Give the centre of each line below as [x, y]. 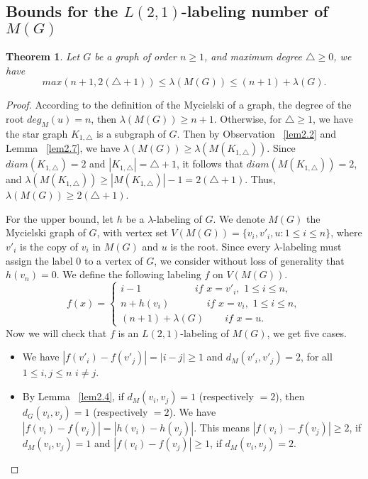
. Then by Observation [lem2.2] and [257, 133]
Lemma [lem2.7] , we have [63, 148]
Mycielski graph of [46, 232]
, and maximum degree [253, 56]
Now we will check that [56, 332]
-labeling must [311, 247]
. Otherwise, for [248, 118]
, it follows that [210, 164]
